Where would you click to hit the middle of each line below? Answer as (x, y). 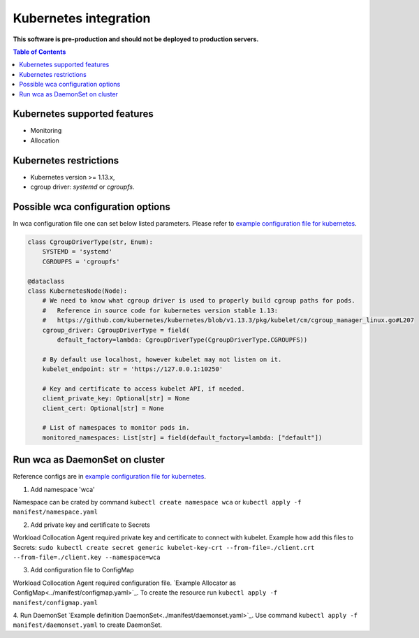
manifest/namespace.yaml (55, 512)
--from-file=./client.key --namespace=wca (87, 558)
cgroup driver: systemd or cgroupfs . (82, 187)
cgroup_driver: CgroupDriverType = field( (116, 330)
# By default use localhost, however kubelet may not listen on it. (162, 359)
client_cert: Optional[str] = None (103, 408)
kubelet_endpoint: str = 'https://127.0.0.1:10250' (133, 369)
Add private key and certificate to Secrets (90, 525)
